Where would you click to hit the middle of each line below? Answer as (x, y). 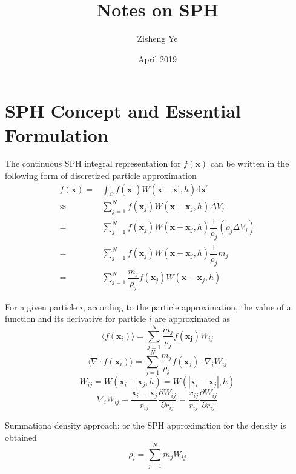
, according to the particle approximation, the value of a (187, 306)
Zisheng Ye (157, 38)
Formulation (57, 134)
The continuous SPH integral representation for (93, 163)
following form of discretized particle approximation (101, 175)
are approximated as (192, 319)
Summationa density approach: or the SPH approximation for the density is (146, 425)
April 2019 (157, 58)
